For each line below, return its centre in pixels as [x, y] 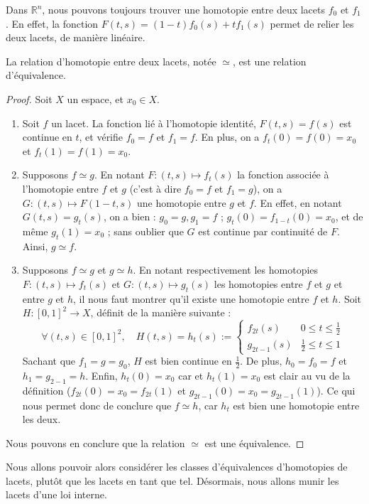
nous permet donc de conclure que [97, 405]
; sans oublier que [145, 231]
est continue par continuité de [263, 231]
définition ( [46, 390]
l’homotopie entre [60, 188]
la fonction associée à [283, 175]
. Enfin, [101, 375]
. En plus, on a [227, 137]
